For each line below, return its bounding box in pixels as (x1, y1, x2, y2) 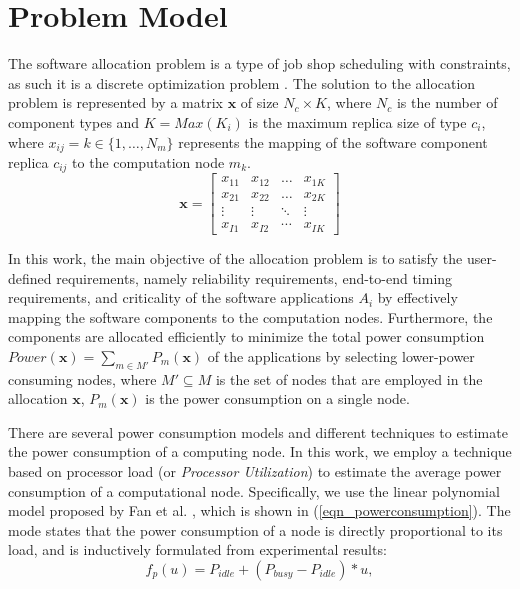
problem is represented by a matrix (8, 92, 223, 113)
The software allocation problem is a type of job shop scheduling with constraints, (8, 53, 511, 74)
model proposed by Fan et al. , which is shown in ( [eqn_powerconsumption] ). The (8, 500, 511, 521)
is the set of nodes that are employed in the (215, 368, 483, 389)
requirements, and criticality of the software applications (8, 287, 354, 308)
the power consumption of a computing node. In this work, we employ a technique (8, 441, 512, 462)
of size (240, 92, 279, 113)
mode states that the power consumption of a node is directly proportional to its (8, 519, 503, 540)
